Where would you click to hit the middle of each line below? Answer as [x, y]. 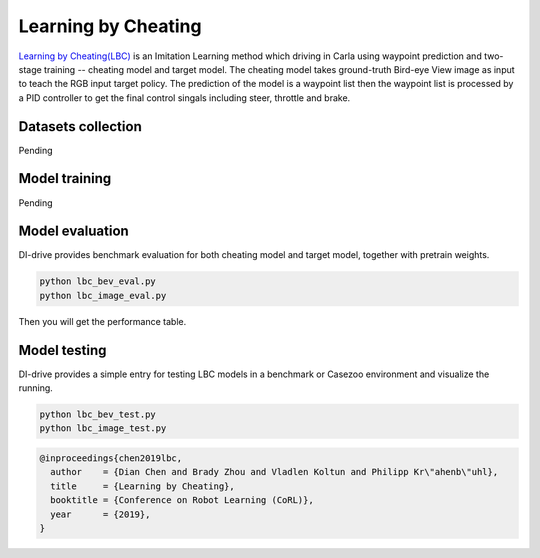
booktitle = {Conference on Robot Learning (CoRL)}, [182, 500]
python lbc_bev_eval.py [98, 281]
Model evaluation [73, 231]
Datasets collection [80, 126]
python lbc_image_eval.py [103, 295]
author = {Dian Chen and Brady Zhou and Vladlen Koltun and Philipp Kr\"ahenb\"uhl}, [274, 472]
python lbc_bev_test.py [98, 414]
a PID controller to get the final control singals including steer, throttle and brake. [184, 97]
